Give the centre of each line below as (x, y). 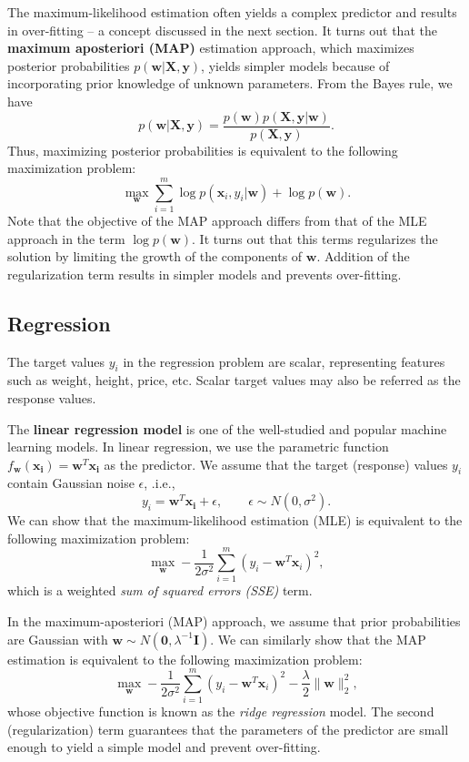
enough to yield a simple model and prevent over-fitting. (164, 747)
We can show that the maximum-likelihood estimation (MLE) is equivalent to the (235, 520)
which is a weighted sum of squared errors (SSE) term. (160, 590)
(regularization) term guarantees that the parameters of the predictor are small (228, 729)
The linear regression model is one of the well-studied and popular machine (227, 428)
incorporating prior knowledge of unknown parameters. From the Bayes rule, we (230, 83)
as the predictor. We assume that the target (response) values (276, 464)
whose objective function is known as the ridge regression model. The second (221, 711)
